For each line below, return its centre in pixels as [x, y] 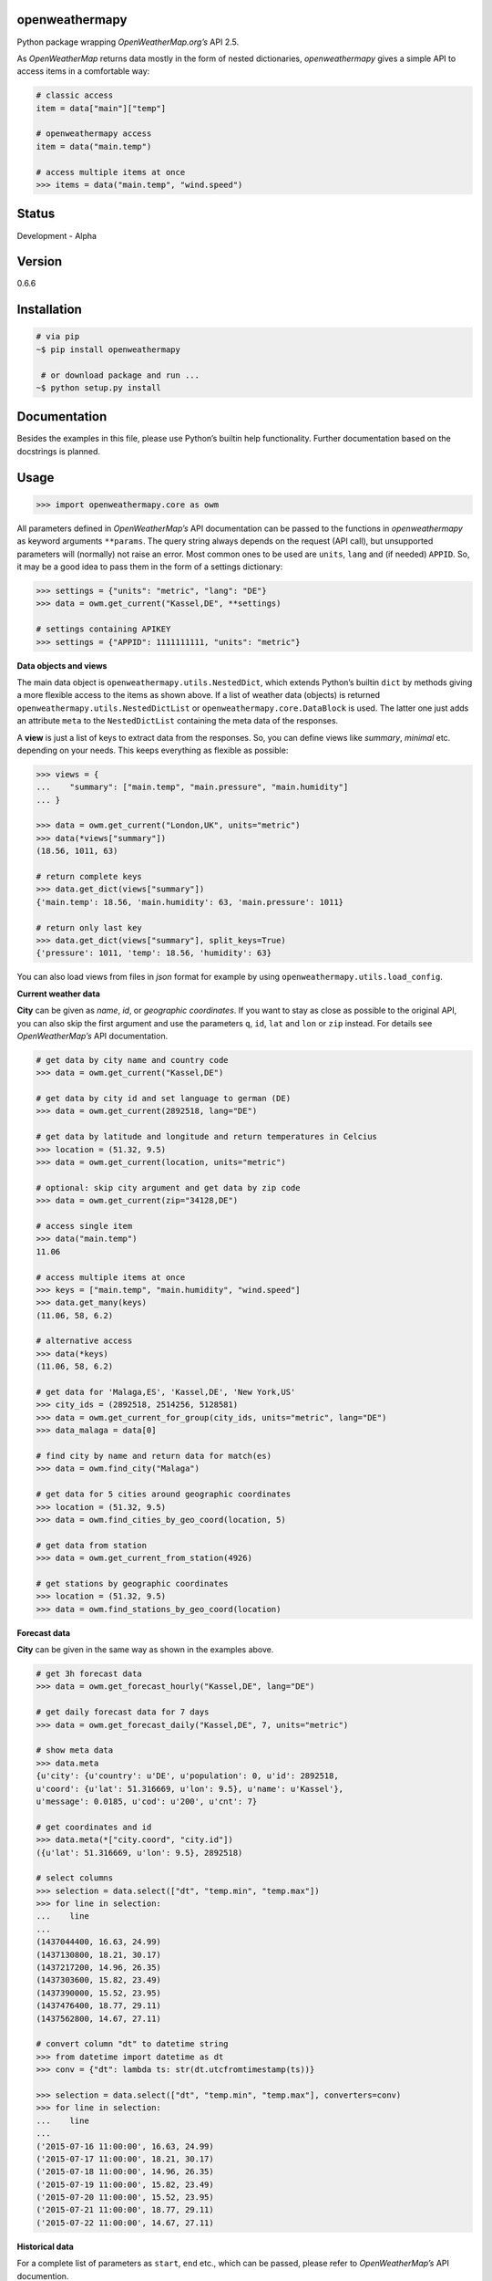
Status [36, 214]
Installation [49, 310]
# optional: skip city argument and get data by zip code [168, 1187]
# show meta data [75, 1750]
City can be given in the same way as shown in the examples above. [145, 1650]
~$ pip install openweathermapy [108, 349]
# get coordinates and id [94, 1827]
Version [40, 261]
